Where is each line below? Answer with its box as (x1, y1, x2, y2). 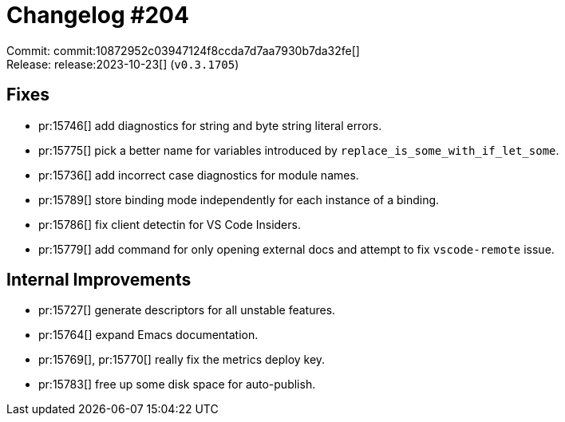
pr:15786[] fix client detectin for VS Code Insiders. (38, 217, 301, 231)
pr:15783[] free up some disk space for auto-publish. (38, 377, 316, 392)
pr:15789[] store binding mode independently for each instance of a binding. (38, 192, 440, 207)
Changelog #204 (6, 2, 189, 29)
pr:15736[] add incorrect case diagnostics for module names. (38, 168, 359, 182)
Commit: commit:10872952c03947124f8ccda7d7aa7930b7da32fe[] (6, 43, 360, 57)
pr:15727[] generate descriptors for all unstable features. (38, 303, 336, 317)
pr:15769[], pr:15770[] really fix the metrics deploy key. (38, 353, 326, 367)
